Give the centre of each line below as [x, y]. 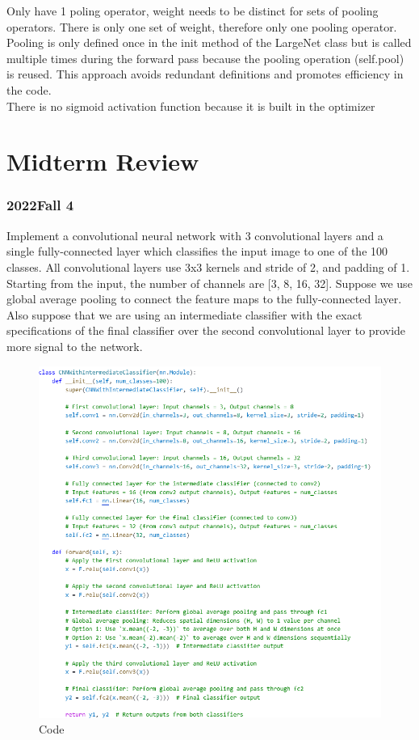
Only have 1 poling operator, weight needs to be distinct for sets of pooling [193, 11]
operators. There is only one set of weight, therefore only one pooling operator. [202, 26]
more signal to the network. [75, 346]
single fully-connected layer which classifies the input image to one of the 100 [197, 251]
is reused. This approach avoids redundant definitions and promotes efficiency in [205, 74]
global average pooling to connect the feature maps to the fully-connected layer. [204, 299]
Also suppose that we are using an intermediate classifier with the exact [184, 314]
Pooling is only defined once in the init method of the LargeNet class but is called [209, 42]
